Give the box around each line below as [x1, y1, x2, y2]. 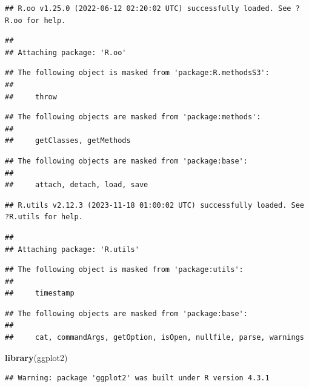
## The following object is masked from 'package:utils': [5, 265, 244, 274]
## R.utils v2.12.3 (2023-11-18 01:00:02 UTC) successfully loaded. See [5, 200, 304, 210]
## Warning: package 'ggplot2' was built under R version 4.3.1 [5, 374, 270, 383]
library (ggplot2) [5, 351, 68, 363]
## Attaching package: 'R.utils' [5, 245, 139, 254]
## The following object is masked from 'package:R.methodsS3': [5, 68, 270, 78]
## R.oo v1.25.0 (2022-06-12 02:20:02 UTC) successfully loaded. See [5, 4, 291, 13]
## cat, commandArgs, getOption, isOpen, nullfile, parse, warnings [5, 333, 304, 342]
